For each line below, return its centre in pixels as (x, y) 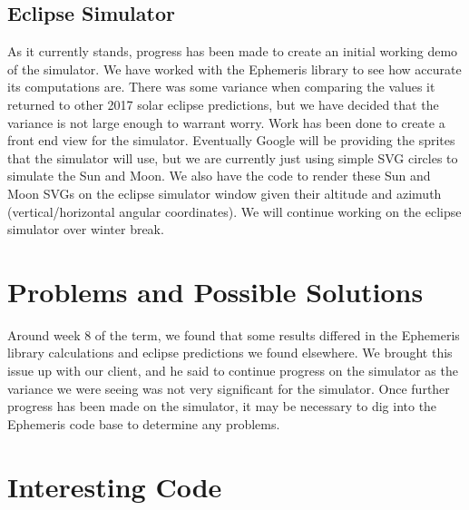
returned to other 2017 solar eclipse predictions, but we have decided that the (223, 104)
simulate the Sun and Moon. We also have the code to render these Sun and (219, 176)
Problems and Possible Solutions (215, 291)
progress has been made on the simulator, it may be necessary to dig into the (222, 406)
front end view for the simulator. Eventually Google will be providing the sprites (231, 140)
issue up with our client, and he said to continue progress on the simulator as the (233, 371)
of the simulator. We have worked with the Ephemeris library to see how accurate (234, 69)
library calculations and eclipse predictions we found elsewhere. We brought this (230, 353)
